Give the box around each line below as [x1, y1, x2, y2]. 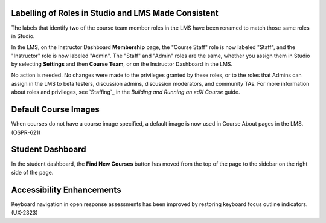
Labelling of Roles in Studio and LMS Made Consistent [11, 8, 219, 18]
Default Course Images [11, 105, 100, 115]
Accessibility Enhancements [11, 184, 121, 195]
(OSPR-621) [11, 129, 41, 136]
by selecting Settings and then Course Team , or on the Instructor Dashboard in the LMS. [11, 60, 233, 68]
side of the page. [11, 169, 54, 176]
